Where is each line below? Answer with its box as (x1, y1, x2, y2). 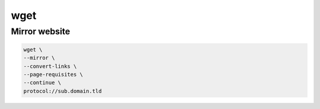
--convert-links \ (23, 63, 77, 69)
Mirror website (11, 26, 71, 37)
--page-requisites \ (23, 71, 83, 78)
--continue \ (23, 79, 62, 86)
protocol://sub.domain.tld (23, 88, 102, 94)
